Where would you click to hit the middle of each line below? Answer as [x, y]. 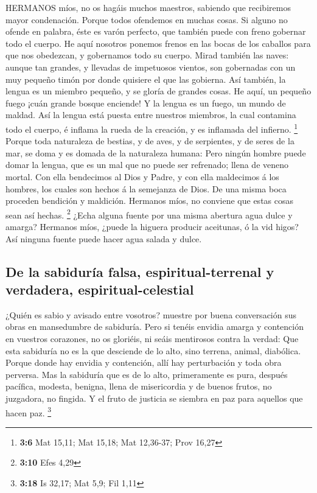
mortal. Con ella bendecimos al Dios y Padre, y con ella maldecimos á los [142, 176]
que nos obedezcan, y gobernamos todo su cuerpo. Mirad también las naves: [147, 55]
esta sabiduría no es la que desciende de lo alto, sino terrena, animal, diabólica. [153, 350]
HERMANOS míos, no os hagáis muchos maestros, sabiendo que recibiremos [148, 7]
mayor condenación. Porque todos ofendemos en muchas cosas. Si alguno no [147, 19]
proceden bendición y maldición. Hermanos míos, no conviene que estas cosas [150, 201]
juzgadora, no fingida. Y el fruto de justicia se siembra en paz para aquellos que [154, 398]
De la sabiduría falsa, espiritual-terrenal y [140, 271]
